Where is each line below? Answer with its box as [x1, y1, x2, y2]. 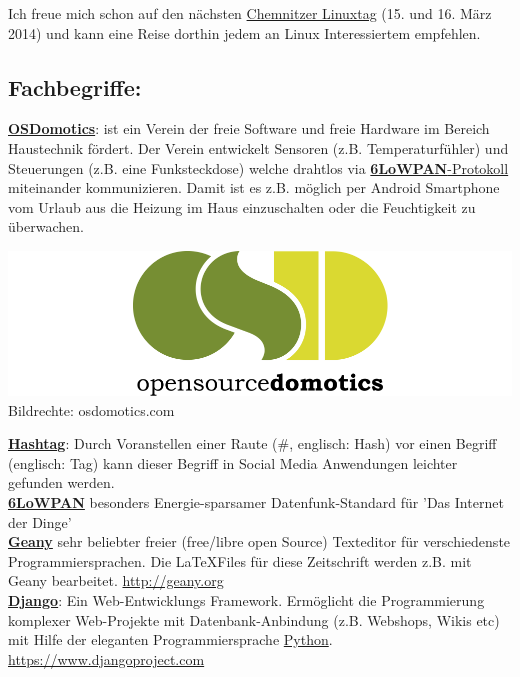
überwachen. [8, 216, 84, 237]
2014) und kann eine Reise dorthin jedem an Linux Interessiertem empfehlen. [8, 22, 481, 43]
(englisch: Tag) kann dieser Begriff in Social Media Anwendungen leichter [8, 452, 458, 473]
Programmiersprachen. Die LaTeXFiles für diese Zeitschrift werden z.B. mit [8, 550, 472, 571]
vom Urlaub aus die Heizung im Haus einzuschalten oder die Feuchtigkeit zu [8, 196, 476, 217]
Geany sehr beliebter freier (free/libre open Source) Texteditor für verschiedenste [8, 531, 511, 552]
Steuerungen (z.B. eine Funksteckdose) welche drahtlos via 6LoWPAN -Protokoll [8, 157, 509, 178]
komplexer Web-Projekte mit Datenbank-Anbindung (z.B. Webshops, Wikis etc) [8, 609, 500, 630]
